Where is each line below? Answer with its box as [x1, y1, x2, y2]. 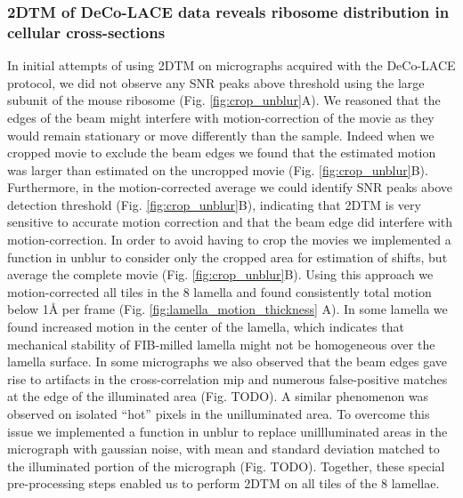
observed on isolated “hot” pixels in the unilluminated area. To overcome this [7, 405, 430, 423]
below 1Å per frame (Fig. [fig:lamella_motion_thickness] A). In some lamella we [7, 300, 448, 318]
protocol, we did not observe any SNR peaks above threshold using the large [7, 73, 425, 92]
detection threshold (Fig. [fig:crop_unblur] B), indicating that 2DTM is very [7, 195, 421, 213]
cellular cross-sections [7, 20, 166, 43]
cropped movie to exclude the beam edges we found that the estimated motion [7, 143, 436, 162]
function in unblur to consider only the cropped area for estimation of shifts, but [7, 247, 448, 266]
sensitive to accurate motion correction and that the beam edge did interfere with [7, 213, 453, 231]
